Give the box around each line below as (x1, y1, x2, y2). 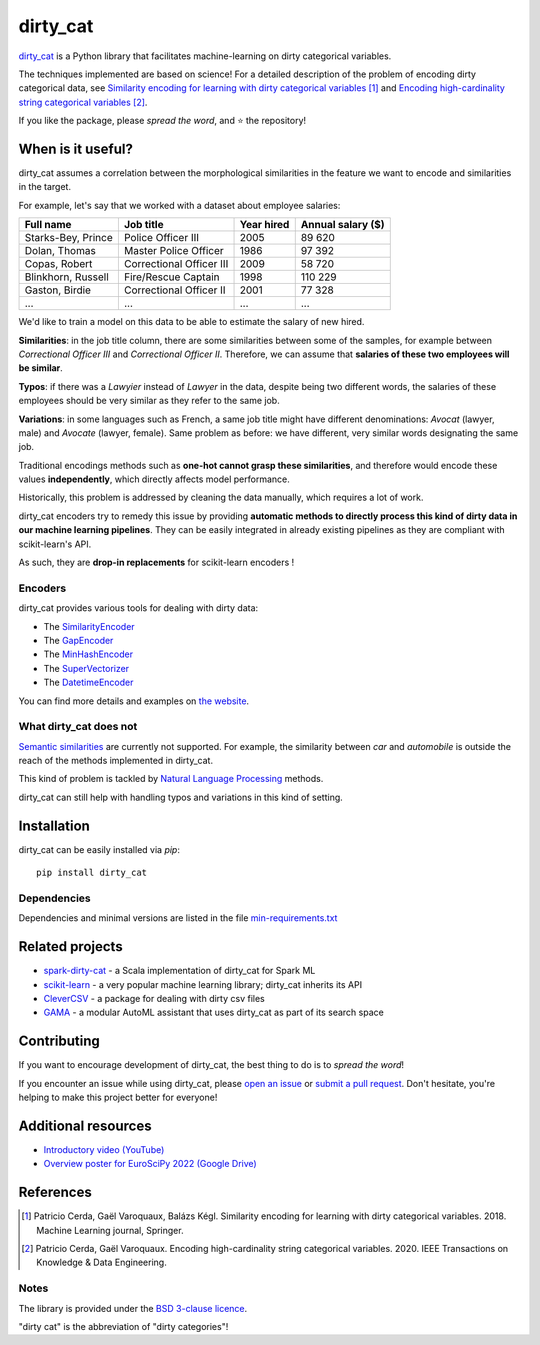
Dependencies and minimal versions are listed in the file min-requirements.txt (18, 912, 338, 924)
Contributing (18, 1033, 100, 1050)
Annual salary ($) (300, 218, 385, 232)
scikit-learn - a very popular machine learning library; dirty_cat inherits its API (43, 978, 363, 990)
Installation (18, 817, 90, 834)
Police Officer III (123, 231, 200, 245)
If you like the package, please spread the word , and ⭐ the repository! (18, 115, 307, 127)
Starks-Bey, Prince (24, 231, 114, 245)
